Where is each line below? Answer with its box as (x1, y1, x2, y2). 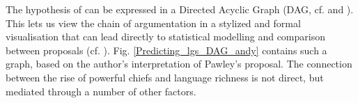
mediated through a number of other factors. (6, 84, 196, 98)
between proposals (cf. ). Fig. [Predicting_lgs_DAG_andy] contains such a (6, 42, 327, 57)
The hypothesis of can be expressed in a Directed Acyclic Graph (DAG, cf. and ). (6, 2, 354, 16)
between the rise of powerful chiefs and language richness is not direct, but (6, 70, 324, 84)
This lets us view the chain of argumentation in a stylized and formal (6, 15, 301, 30)
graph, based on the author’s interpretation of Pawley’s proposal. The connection (6, 56, 352, 71)
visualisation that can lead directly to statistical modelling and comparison (6, 29, 325, 44)
